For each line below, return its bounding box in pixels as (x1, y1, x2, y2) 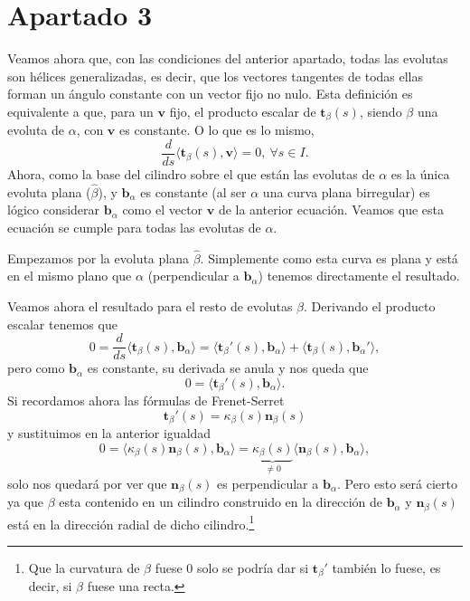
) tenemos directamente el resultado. (258, 266, 460, 285)
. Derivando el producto (304, 297, 436, 316)
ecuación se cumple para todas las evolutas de (7, 218, 261, 237)
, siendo (359, 101, 402, 120)
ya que (7, 492, 44, 511)
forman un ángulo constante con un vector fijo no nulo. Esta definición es (7, 84, 413, 103)
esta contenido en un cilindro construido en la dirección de (59, 492, 382, 511)
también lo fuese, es (332, 558, 441, 577)
